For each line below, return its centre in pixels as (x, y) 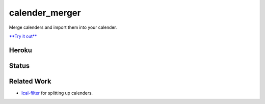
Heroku (21, 50)
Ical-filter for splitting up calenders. (57, 93)
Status (19, 66)
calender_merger (45, 13)
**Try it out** (23, 36)
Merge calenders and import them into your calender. (63, 27)
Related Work (30, 81)
